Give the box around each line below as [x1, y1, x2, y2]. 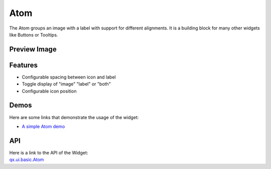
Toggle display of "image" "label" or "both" [22, 81, 111, 87]
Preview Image [9, 45, 57, 53]
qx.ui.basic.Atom [9, 156, 44, 162]
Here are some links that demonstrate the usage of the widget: [9, 114, 139, 120]
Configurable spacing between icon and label [22, 74, 116, 80]
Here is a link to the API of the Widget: [9, 149, 88, 155]
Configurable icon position [22, 88, 77, 94]
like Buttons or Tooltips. [9, 31, 58, 37]
